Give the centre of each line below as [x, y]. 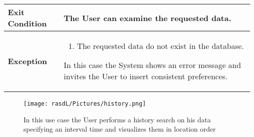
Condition [27, 23]
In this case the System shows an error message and [152, 65]
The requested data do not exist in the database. [160, 46]
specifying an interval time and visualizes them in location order [120, 129]
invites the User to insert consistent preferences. [146, 76]
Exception [28, 61]
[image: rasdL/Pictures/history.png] [85, 104]
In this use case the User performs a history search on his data [117, 119]
